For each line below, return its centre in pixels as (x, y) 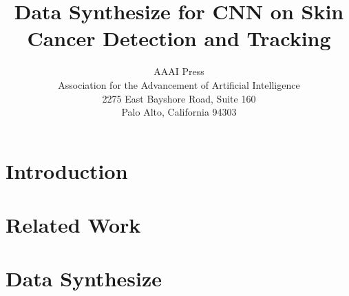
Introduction (67, 170)
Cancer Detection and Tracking (179, 38)
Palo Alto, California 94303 (179, 112)
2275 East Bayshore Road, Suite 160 (179, 98)
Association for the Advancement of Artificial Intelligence (179, 84)
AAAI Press (179, 71)
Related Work (73, 225)
